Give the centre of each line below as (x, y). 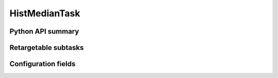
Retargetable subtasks (47, 48)
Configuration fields (42, 64)
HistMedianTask (45, 13)
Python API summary (44, 31)
